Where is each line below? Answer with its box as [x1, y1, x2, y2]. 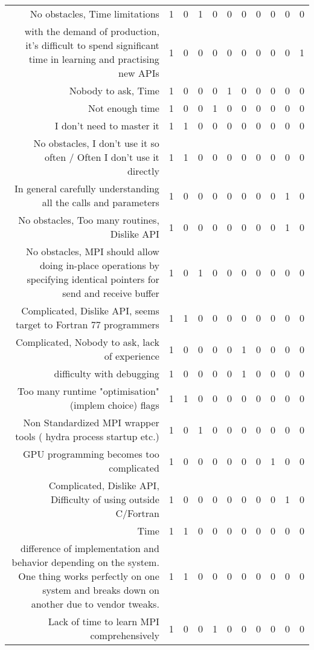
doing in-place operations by [39, 258, 159, 272]
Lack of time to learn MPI [48, 614, 159, 628]
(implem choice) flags [69, 398, 159, 412]
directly [127, 164, 159, 178]
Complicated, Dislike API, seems [21, 304, 159, 317]
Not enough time [88, 101, 159, 115]
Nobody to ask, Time [69, 83, 159, 97]
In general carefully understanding [14, 181, 159, 195]
